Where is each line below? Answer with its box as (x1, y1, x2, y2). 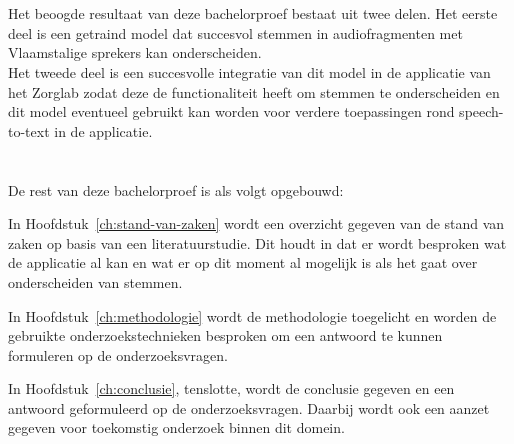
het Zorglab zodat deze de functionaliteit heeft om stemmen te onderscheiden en (8, 81, 500, 102)
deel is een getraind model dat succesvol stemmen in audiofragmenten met (8, 22, 463, 43)
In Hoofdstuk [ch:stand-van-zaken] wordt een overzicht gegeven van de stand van (8, 213, 505, 234)
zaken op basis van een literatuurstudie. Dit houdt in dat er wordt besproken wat (8, 232, 507, 253)
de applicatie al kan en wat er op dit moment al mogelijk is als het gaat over (8, 252, 478, 273)
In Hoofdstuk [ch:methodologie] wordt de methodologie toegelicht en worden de (8, 305, 497, 326)
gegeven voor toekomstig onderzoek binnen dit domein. (8, 417, 345, 438)
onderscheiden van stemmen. (8, 271, 183, 292)
